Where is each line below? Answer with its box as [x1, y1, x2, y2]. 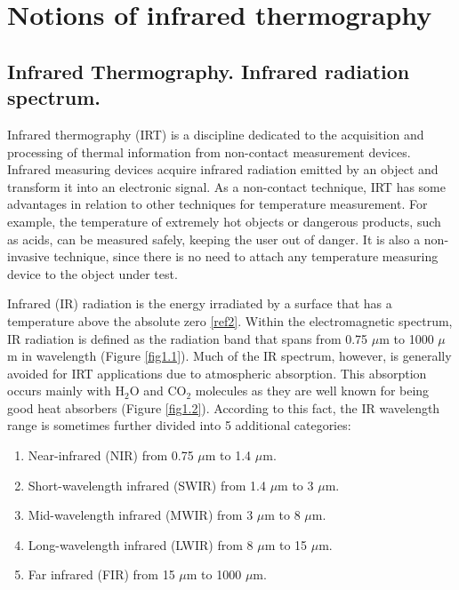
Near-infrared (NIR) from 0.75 [28, 446, 194, 465]
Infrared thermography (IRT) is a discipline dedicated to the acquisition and [7, 124, 424, 143]
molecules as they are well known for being [195, 381, 430, 400]
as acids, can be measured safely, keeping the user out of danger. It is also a [7, 229, 421, 248]
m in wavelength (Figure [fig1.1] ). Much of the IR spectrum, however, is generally [7, 347, 452, 365]
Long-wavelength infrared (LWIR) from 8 [28, 535, 254, 554]
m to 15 [264, 535, 308, 554]
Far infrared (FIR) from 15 [28, 565, 175, 584]
